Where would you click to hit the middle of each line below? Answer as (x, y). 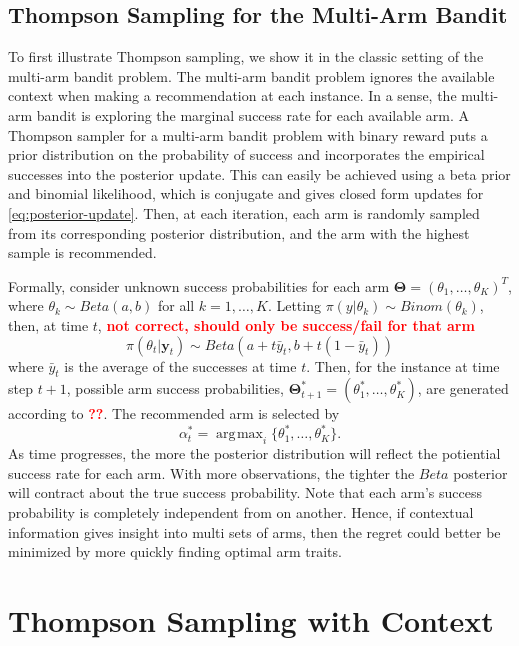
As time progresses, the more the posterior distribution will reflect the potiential (254, 453)
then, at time (48, 324)
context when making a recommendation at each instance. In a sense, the (232, 95)
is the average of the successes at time (180, 365)
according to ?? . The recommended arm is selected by (174, 413)
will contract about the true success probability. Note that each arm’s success (245, 492)
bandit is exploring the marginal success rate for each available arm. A (252, 114)
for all (176, 305)
